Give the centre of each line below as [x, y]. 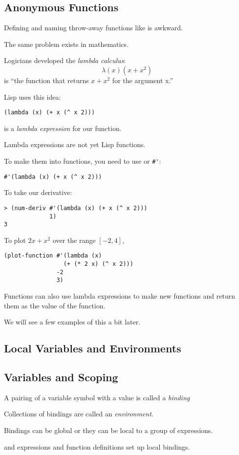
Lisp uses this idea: [33, 97]
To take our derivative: [38, 192]
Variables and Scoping [61, 377]
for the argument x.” [143, 80]
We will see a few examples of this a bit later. [72, 322]
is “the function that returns [46, 80]
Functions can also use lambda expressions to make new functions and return [119, 296]
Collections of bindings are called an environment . [79, 414]
